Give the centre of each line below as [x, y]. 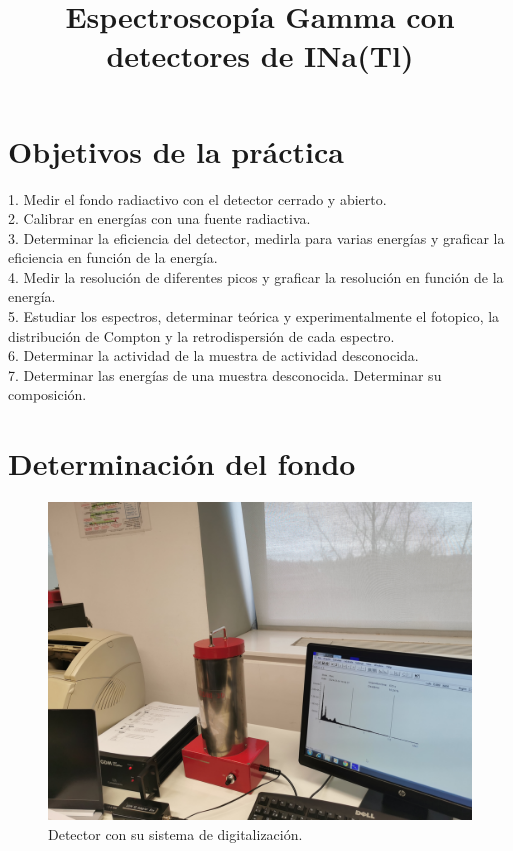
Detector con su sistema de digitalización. [175, 833]
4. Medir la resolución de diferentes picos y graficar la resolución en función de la [256, 276]
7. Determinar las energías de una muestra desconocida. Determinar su [225, 374]
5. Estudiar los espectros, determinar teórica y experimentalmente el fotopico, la [254, 316]
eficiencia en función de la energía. [113, 257]
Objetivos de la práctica [176, 150]
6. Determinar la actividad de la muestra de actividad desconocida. [213, 355]
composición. [47, 394]
